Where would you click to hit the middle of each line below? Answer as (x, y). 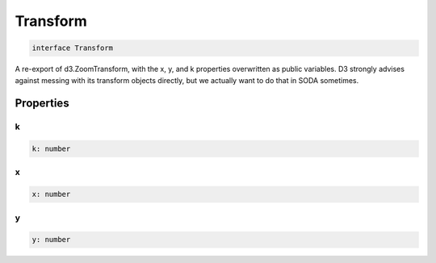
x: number (51, 194)
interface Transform (72, 48)
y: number (51, 240)
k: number (51, 149)
